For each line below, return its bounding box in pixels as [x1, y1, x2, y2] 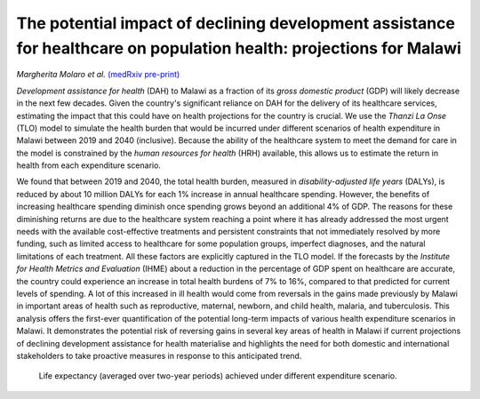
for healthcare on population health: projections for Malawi [16, 38, 461, 58]
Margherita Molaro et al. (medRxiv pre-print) [16, 69, 180, 80]
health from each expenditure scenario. [16, 160, 162, 171]
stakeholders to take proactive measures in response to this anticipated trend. [16, 350, 302, 361]
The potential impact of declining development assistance [16, 13, 455, 33]
